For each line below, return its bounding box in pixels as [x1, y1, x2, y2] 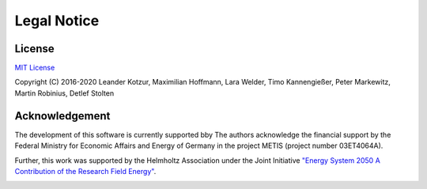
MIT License [14, 63, 55, 73]
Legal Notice [14, 12, 100, 29]
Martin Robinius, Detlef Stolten [14, 88, 115, 98]
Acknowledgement [14, 109, 111, 123]
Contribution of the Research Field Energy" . [14, 166, 157, 176]
